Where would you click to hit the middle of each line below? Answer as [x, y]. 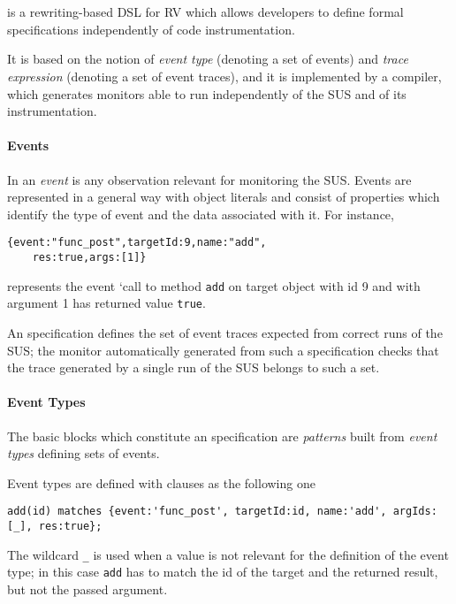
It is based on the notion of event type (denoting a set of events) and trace [208, 59]
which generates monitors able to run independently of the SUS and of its [207, 93]
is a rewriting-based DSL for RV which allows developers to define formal [205, 12]
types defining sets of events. [84, 453]
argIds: [415, 512]
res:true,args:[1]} [89, 257]
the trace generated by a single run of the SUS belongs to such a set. [194, 367]
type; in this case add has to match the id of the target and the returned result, [223, 572]
